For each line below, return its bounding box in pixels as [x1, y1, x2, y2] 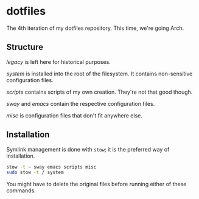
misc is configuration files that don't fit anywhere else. [6, 111, 143, 119]
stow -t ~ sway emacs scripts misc [6, 164, 97, 170]
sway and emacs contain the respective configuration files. [6, 100, 155, 107]
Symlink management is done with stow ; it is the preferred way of [6, 145, 170, 153]
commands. [6, 187, 37, 194]
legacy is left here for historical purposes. [6, 58, 111, 65]
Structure [6, 42, 44, 52]
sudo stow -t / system [6, 169, 64, 176]
